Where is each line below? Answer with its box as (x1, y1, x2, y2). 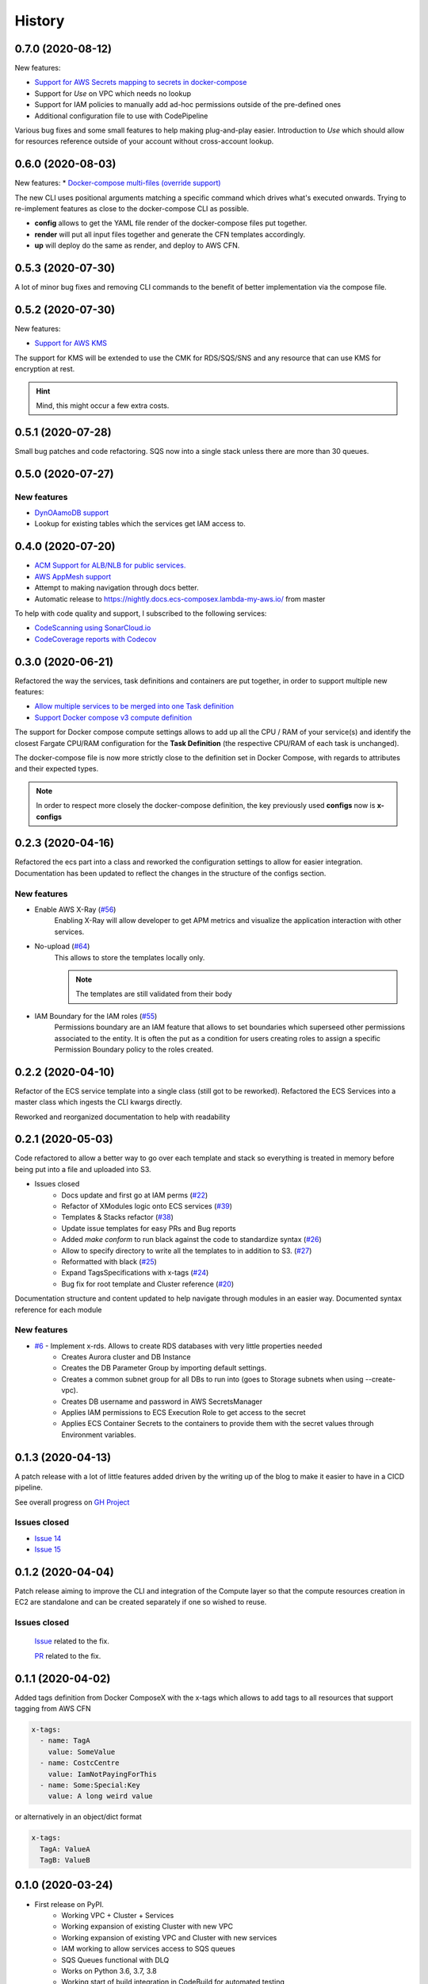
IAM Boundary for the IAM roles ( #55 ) (34, 1011, 158, 1021)
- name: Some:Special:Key (40, 1780, 140, 1790)
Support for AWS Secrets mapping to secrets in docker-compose (34, 78, 247, 87)
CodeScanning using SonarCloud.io (34, 623, 151, 632)
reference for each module (14, 1305, 102, 1314)
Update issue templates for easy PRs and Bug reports (61, 1223, 237, 1233)
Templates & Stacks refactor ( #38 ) (61, 1213, 174, 1222)
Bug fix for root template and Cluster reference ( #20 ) (61, 1278, 234, 1289)
